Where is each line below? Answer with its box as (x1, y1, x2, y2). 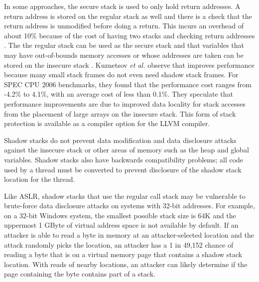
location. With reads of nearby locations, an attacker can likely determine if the (4, 259, 248, 269)
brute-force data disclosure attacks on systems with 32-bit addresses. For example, (4, 200, 255, 211)
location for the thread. (4, 174, 75, 184)
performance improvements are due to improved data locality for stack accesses (4, 98, 246, 109)
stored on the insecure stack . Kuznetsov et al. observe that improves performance (4, 59, 255, 70)
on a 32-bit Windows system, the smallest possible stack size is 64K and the (4, 210, 236, 220)
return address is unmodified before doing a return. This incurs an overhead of (4, 20, 244, 31)
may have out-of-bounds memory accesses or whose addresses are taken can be (4, 49, 244, 60)
